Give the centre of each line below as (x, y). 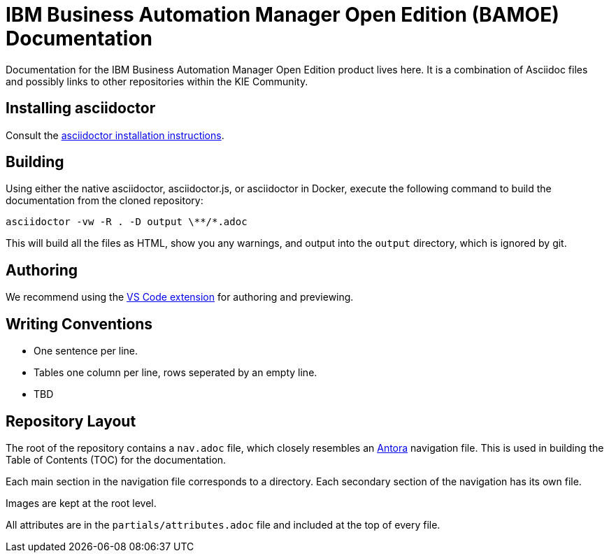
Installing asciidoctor (81, 108)
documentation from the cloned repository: (105, 201)
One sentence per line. (86, 351)
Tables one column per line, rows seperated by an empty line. (175, 373)
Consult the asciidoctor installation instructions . (115, 135)
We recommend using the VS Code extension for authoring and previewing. (180, 297)
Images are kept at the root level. (81, 503)
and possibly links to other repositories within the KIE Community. (157, 81)
